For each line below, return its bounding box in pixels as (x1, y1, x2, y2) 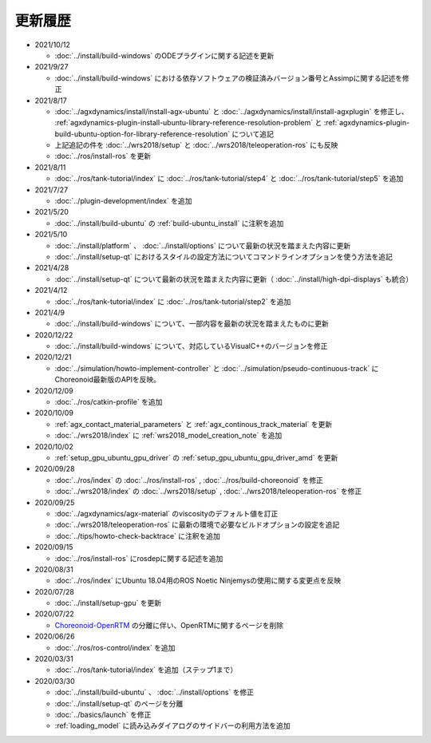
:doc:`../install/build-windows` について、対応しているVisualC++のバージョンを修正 (54, 342, 328, 351)
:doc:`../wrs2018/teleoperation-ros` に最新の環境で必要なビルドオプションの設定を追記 (54, 520, 340, 530)
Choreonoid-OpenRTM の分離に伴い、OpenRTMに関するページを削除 (54, 620, 284, 630)
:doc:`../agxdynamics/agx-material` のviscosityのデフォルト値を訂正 (54, 508, 279, 518)
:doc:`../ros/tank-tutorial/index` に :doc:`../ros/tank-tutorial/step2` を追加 (54, 296, 291, 306)
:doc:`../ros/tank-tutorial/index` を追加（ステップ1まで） (54, 665, 238, 674)
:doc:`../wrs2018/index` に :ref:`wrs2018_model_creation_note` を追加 (54, 431, 283, 441)
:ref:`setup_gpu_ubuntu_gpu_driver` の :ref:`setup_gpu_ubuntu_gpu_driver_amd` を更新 (54, 453, 338, 462)
